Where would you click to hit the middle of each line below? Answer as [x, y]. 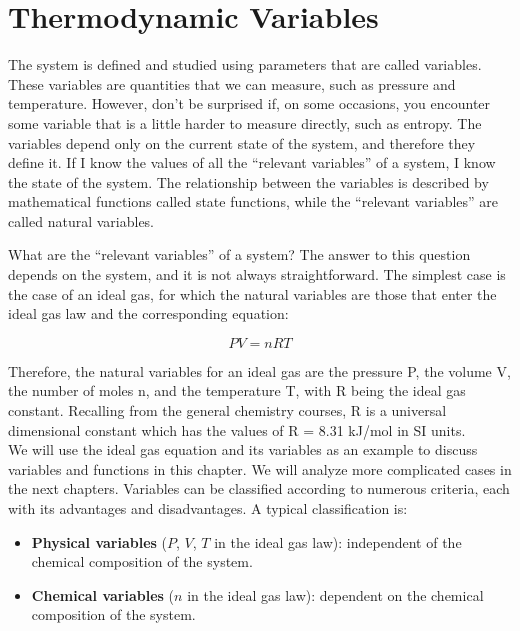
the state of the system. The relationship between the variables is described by [248, 181]
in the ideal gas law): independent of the [338, 541]
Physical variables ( [99, 541]
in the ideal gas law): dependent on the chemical [335, 594]
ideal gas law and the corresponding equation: [148, 313]
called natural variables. [81, 220]
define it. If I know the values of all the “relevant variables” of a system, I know [252, 162]
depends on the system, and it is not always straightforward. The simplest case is [257, 274]
